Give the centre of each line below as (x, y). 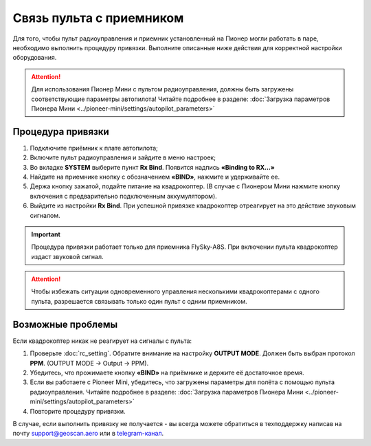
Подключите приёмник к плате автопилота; (94, 148)
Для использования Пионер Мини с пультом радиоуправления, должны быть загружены (162, 89)
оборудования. (35, 58)
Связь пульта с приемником (98, 18)
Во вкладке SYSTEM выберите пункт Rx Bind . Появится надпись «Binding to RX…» (152, 167)
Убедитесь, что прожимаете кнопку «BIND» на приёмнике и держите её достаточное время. (167, 372)
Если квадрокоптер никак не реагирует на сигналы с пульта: (102, 341)
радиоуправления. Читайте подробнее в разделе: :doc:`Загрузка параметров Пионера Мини (167, 392)
